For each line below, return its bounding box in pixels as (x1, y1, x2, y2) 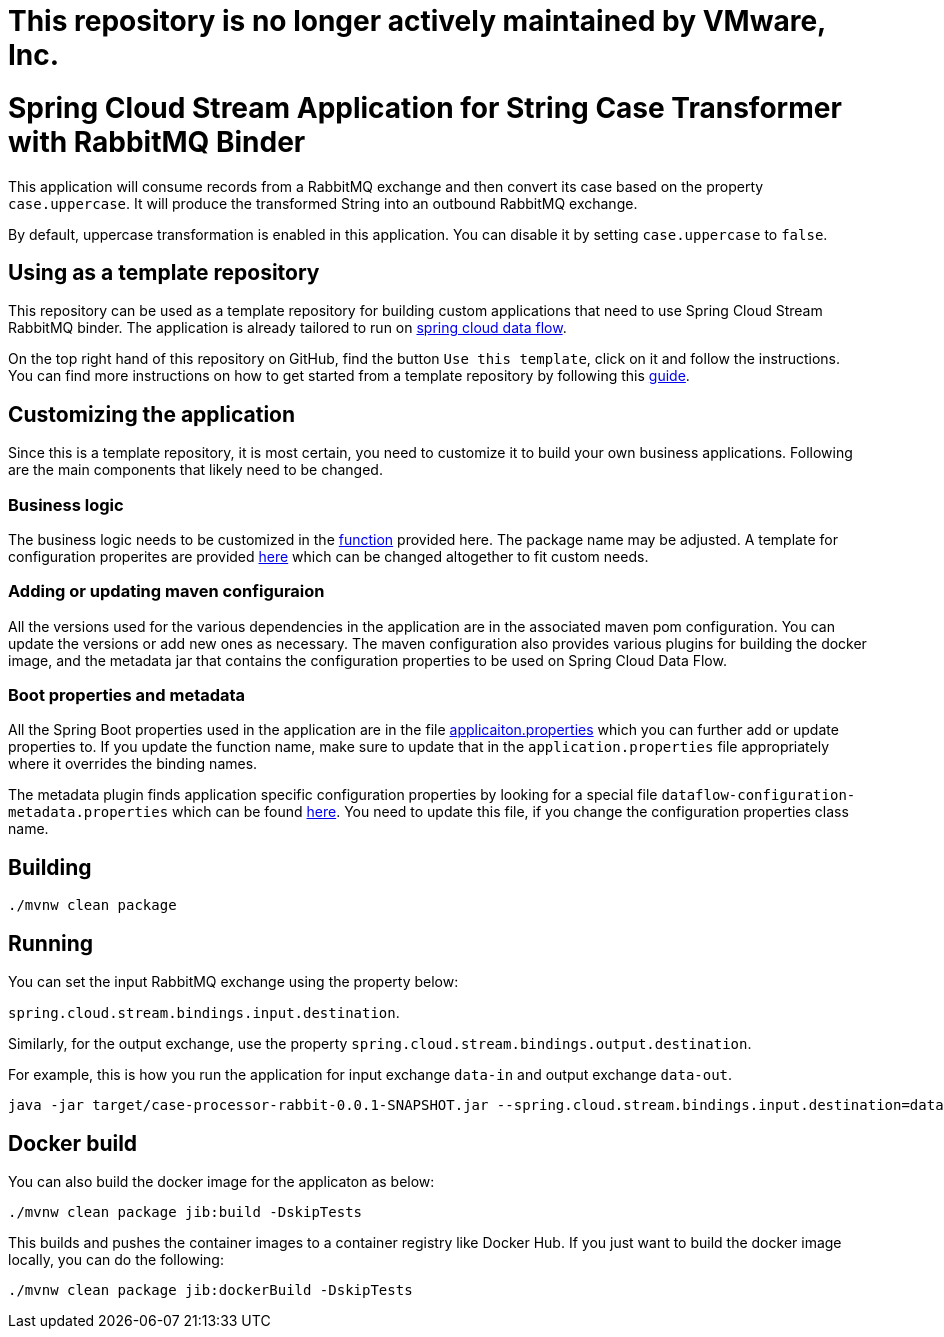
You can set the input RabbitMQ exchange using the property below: (8, 973, 459, 991)
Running (8, 930, 94, 956)
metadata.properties (8, 804, 169, 821)
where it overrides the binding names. (8, 755, 258, 773)
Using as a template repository (8, 259, 320, 285)
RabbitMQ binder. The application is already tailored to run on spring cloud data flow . (8, 319, 567, 337)
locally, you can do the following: (8, 1250, 224, 1268)
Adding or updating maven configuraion (8, 581, 325, 602)
